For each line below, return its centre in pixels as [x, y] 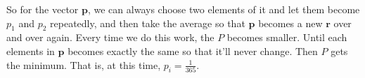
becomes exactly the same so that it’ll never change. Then [193, 50]
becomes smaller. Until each [287, 37]
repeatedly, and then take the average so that [148, 23]
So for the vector [43, 9]
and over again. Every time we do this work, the [110, 37]
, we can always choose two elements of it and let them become [224, 9]
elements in [31, 50]
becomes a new [290, 23]
